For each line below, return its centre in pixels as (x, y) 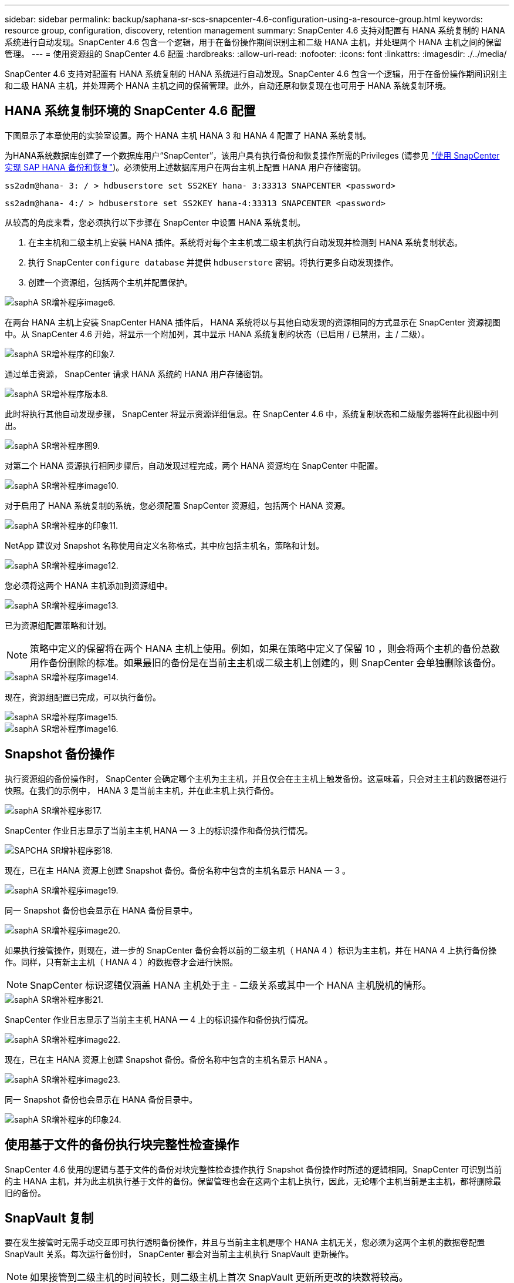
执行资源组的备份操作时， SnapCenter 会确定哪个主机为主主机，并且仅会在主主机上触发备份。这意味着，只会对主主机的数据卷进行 (256, 778)
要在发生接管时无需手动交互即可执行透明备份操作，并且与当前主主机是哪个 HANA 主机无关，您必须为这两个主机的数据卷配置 (245, 1242)
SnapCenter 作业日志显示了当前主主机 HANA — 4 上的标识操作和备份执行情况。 (159, 1019)
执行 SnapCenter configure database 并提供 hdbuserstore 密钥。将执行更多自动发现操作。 (213, 262)
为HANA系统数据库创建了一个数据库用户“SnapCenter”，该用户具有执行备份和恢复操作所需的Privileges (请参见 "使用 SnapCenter (252, 155)
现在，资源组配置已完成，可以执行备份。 (83, 697)
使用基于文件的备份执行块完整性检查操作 (122, 1145)
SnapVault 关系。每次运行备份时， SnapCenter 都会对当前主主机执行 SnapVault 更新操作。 (179, 1254)
